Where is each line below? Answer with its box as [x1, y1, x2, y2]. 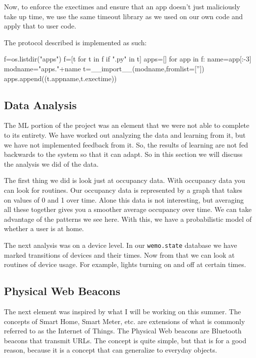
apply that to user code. [4, 21, 77, 31]
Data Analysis [4, 97, 77, 112]
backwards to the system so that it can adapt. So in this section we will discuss [4, 149, 243, 159]
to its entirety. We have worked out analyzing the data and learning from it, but [4, 129, 246, 140]
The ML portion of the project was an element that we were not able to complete [4, 120, 250, 130]
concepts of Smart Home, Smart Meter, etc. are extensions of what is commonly [4, 316, 245, 326]
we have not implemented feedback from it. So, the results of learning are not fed [4, 139, 248, 149]
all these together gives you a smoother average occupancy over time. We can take [4, 204, 252, 214]
